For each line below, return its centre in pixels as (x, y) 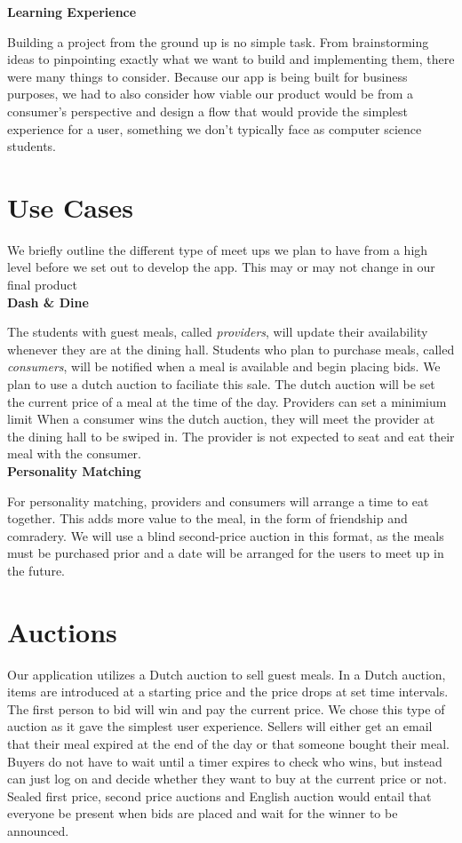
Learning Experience (72, 12)
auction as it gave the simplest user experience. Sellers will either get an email (220, 726)
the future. (36, 570)
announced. (38, 831)
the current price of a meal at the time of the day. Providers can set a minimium (227, 401)
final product (43, 285)
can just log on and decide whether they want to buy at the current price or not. (227, 779)
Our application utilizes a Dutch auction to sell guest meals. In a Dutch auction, (227, 674)
